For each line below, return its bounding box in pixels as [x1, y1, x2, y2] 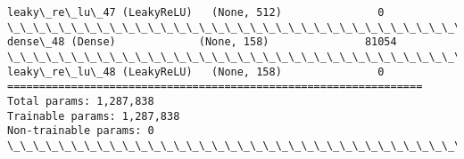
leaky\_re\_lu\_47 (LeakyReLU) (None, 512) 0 [7, 6, 385, 19]
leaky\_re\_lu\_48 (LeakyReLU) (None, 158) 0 [7, 65, 385, 78]
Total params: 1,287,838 [7, 94, 154, 107]
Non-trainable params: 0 [7, 124, 154, 138]
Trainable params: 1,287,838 [7, 109, 180, 123]
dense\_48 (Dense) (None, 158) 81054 [7, 36, 397, 49]
